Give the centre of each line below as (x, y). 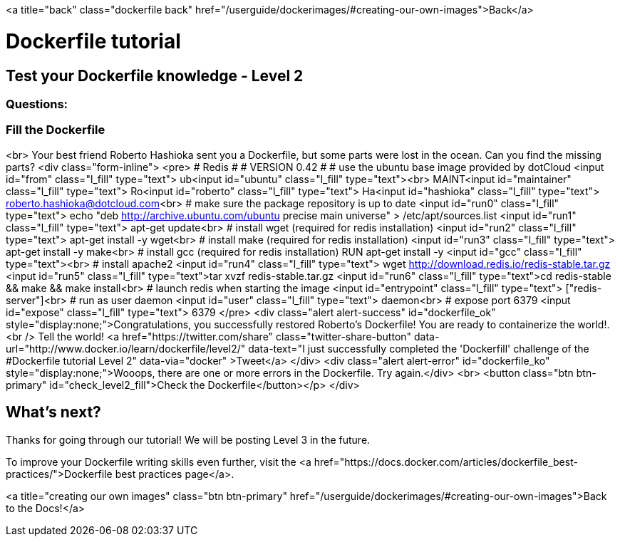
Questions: (37, 104)
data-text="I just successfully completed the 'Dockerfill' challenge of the (419, 348)
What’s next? (53, 412)
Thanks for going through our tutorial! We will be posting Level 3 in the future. (188, 439)
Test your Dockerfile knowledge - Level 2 (155, 75)
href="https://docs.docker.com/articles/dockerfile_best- (446, 462)
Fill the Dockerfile (56, 130)
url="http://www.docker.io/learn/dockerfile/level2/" (126, 348)
